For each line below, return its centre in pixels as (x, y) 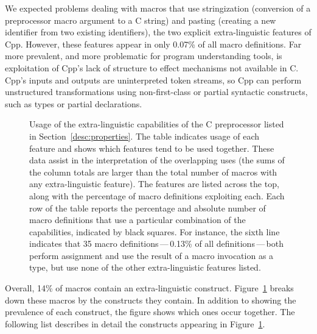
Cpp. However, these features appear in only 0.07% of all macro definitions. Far (153, 44)
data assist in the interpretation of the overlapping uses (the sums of (157, 160)
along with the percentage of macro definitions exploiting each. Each (157, 195)
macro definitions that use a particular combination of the (138, 220)
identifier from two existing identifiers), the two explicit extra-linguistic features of (158, 32)
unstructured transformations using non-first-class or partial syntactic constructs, (156, 92)
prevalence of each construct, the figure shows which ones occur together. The (150, 312)
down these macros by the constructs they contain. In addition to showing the (151, 300)
